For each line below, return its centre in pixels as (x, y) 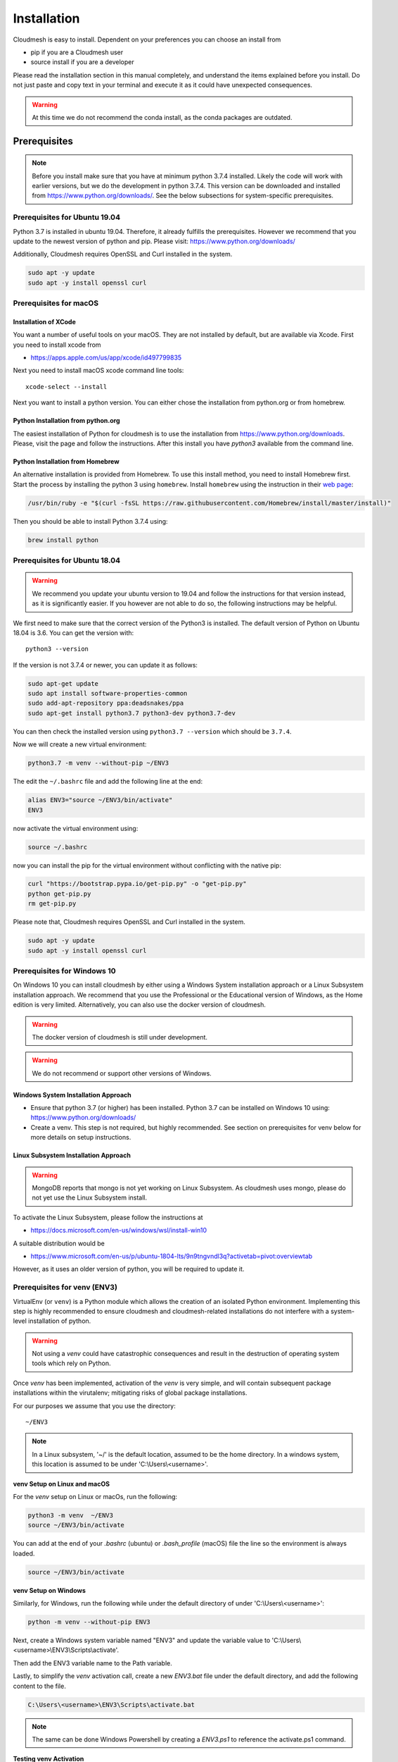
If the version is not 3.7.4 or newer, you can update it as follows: (105, 665)
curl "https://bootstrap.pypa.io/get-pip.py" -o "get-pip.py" (137, 884)
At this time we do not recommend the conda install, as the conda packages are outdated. (162, 117)
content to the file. (39, 1686)
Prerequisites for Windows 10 (64, 971)
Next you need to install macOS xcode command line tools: (98, 371)
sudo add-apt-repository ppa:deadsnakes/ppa (106, 703)
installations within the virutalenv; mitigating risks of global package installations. (130, 1393)
